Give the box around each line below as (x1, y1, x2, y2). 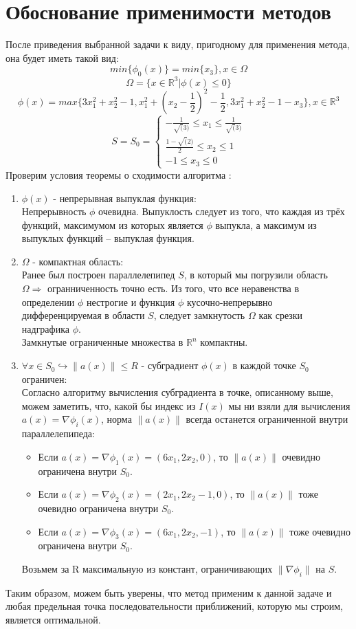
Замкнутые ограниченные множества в (21, 335, 183, 349)
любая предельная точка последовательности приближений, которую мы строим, (5, 599, 343, 613)
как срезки (258, 308, 303, 322)
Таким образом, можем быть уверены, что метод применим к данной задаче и (5, 585, 332, 599)
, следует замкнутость (153, 308, 245, 322)
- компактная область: (32, 254, 124, 268)
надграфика (21, 321, 69, 335)
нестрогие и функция (87, 294, 175, 309)
